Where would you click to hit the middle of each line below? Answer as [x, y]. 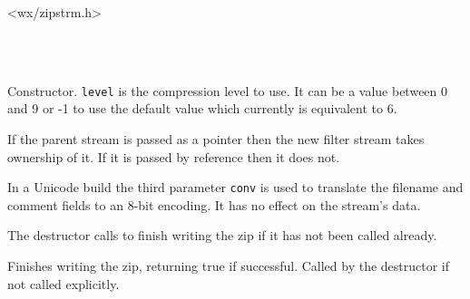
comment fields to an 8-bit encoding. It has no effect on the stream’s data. [214, 204]
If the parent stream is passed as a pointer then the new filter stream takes [216, 139]
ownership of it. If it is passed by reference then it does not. [174, 156]
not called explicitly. [64, 283]
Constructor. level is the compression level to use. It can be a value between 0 [228, 90]
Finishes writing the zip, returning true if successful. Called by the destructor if [229, 266]
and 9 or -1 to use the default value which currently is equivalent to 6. [202, 108]
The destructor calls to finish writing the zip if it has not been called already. [222, 235]
